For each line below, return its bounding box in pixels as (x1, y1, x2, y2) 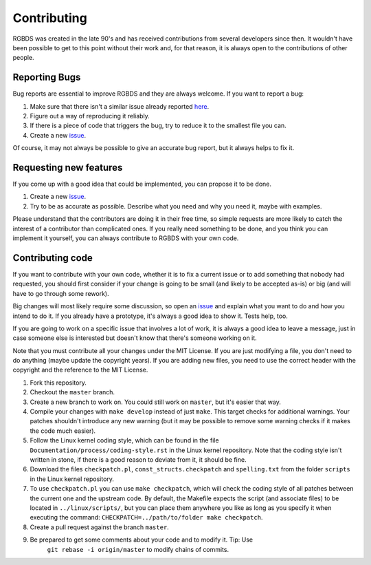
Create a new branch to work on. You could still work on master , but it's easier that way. (30, 398, 282, 406)
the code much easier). (30, 427, 96, 435)
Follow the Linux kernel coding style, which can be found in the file (30, 436, 219, 445)
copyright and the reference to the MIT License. (12, 365, 148, 374)
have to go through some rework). (12, 289, 109, 297)
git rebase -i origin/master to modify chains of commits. (47, 545, 229, 553)
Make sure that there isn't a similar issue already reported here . (30, 102, 210, 110)
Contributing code (12, 252, 93, 264)
